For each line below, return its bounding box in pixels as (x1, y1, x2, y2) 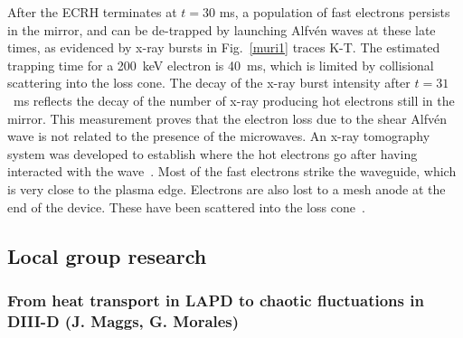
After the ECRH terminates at (7, 3, 177, 21)
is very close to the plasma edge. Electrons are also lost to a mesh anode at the (7, 179, 446, 198)
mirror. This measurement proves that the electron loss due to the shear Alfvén (7, 108, 448, 127)
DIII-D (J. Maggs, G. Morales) (7, 309, 240, 332)
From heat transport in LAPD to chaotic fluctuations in (7, 288, 424, 311)
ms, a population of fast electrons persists (219, 3, 450, 21)
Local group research (7, 241, 207, 269)
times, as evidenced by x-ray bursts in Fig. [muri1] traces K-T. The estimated (7, 38, 440, 57)
